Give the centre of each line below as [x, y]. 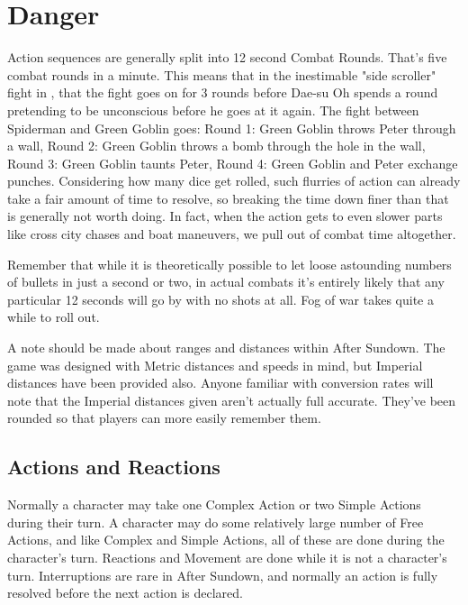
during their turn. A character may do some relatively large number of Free [216, 522]
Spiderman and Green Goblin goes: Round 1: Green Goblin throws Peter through [232, 128]
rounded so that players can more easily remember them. [164, 418]
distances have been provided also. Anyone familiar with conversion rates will [220, 383]
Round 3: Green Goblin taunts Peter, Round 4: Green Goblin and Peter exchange [233, 163]
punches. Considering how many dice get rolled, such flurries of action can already [234, 181]
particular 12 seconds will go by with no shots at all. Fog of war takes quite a [220, 299]
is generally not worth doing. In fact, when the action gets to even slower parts [225, 216]
